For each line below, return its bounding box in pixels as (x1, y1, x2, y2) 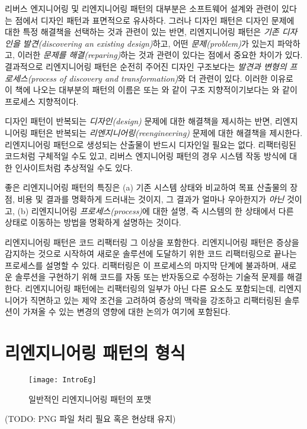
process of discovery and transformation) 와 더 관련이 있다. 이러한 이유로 (31, 72, 294, 84)
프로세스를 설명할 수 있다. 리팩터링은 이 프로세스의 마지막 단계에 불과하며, (5, 259, 279, 271)
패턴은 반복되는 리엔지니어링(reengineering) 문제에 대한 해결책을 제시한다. (30, 126, 303, 138)
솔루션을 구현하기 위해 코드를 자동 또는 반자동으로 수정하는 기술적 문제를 (15, 270, 284, 283)
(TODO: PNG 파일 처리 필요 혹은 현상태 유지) (5, 412, 176, 425)
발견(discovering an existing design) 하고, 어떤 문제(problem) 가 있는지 (23, 37, 275, 49)
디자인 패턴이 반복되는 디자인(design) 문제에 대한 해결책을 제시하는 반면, (5, 115, 273, 127)
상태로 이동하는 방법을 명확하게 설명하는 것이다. (5, 216, 181, 228)
